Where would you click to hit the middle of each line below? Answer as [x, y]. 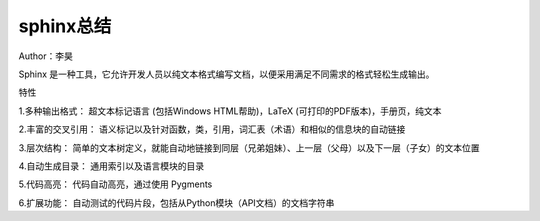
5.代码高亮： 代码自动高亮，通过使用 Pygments [115, 184]
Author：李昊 [46, 56]
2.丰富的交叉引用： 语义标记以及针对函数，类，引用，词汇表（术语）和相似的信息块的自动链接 [212, 129]
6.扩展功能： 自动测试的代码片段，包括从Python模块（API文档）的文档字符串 [176, 202]
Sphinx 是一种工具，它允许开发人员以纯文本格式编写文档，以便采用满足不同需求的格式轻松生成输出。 [226, 74]
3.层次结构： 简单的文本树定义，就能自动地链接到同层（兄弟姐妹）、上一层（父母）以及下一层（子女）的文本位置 [249, 147]
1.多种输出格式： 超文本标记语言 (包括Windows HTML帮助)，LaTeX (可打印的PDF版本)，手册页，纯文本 [230, 111]
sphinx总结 [65, 26]
